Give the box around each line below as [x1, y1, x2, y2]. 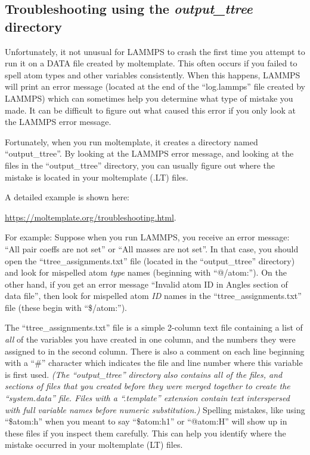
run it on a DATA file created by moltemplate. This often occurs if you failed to [5, 57, 297, 69]
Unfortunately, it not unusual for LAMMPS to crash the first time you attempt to [5, 45, 305, 57]
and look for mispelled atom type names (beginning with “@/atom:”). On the [5, 266, 287, 279]
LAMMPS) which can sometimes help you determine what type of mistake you [5, 91, 293, 104]
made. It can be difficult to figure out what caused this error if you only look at [5, 103, 296, 116]
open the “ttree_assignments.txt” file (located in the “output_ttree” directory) [5, 254, 295, 267]
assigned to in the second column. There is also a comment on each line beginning [5, 344, 305, 357]
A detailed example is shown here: [5, 191, 130, 203]
